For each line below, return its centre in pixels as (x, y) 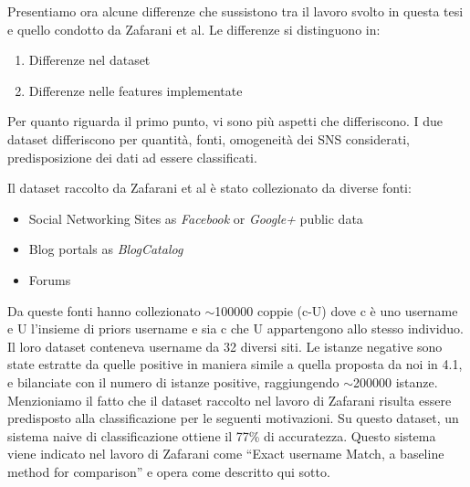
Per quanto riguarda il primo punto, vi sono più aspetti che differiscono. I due (225, 121)
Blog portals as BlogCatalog (106, 249)
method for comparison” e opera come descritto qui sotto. (169, 471)
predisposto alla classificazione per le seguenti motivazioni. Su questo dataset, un (233, 418)
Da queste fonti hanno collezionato (104, 310)
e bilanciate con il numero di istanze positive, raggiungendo (173, 381)
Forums (50, 279)
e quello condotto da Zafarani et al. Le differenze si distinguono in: (194, 29)
